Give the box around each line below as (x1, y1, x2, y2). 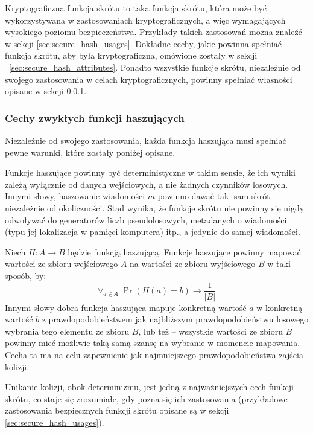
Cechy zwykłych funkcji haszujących (5, 110, 185, 125)
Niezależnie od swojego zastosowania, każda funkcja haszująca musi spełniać (5, 133, 286, 146)
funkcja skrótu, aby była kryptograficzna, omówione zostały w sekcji (5, 49, 258, 62)
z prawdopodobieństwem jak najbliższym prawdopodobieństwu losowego (42, 313, 309, 326)
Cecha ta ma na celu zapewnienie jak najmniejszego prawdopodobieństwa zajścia (5, 348, 303, 361)
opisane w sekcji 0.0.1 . (5, 85, 87, 97)
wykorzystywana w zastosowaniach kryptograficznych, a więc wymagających (5, 13, 286, 26)
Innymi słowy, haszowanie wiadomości (5, 190, 145, 202)
